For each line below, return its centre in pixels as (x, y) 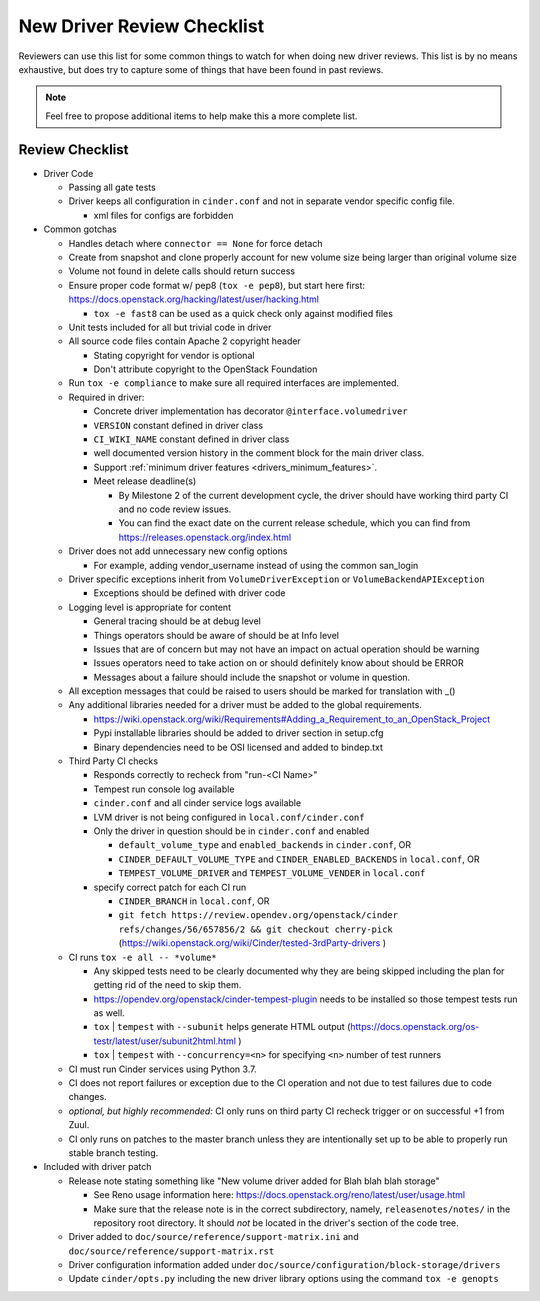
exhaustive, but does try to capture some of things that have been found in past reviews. (201, 69)
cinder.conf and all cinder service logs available (197, 803)
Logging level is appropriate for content (150, 607)
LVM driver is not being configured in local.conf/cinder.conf (229, 817)
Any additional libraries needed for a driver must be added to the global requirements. (245, 705)
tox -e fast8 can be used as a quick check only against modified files (243, 313)
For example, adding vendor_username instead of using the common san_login (256, 565)
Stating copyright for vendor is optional (174, 355)
